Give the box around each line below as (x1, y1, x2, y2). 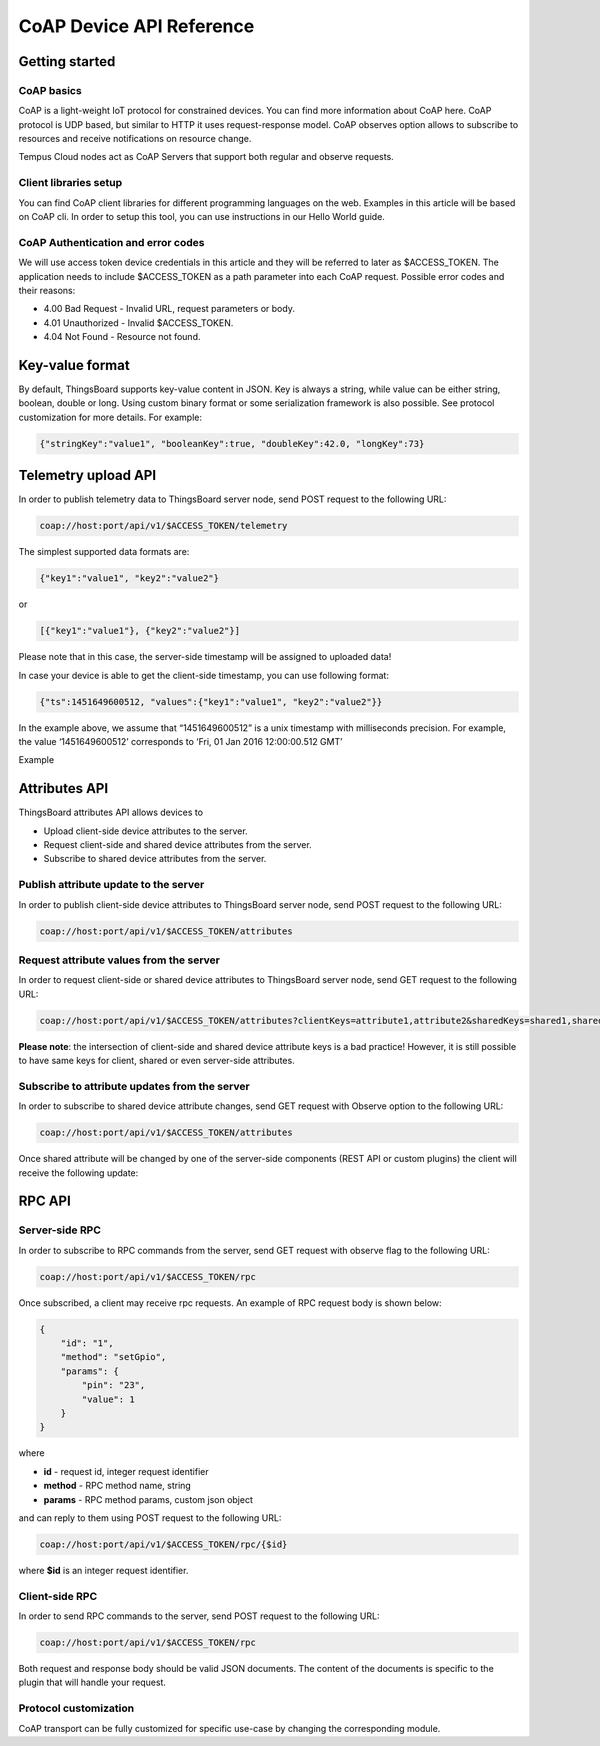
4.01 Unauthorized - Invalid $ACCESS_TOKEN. (43, 316, 234, 329)
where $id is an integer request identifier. (18, 1564, 189, 1576)
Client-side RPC (18, 1589, 98, 1603)
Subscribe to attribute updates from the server (18, 1079, 250, 1093)
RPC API (18, 1193, 72, 1210)
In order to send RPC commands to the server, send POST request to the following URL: (18, 1610, 380, 1622)
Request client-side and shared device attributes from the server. (43, 839, 312, 851)
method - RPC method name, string (43, 1480, 192, 1492)
